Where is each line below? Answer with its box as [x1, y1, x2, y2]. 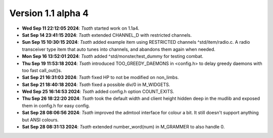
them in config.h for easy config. [22, 102, 90, 108]
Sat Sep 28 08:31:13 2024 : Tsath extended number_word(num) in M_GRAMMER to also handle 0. [22, 124, 225, 130]
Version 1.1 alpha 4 [9, 8, 89, 19]
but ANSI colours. [22, 116, 59, 123]
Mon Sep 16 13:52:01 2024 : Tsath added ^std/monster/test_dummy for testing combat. [22, 53, 204, 59]
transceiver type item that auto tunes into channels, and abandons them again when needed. [22, 46, 216, 52]
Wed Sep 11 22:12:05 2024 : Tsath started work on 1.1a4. [22, 25, 140, 31]
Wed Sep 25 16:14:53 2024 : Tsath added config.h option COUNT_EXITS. [22, 89, 174, 95]
